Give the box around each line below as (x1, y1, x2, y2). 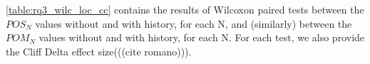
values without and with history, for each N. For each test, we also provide (38, 30, 365, 45)
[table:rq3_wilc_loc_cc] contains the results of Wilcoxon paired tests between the (6, 2, 364, 16)
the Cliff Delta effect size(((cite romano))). (6, 43, 192, 58)
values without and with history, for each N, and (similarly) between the (35, 16, 352, 31)
